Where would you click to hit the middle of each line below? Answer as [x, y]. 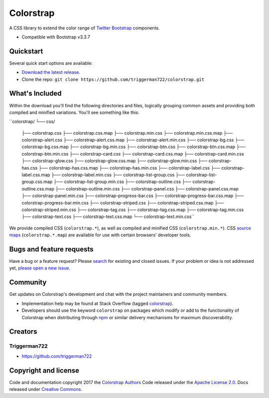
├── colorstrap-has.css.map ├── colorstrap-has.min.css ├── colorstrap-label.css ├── [130, 168]
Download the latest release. [51, 72]
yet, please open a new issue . [40, 268]
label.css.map [36, 175]
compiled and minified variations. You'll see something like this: [74, 112]
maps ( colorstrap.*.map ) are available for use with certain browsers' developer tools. [100, 235]
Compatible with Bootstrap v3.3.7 [56, 37]
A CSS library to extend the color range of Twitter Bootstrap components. [85, 28]
